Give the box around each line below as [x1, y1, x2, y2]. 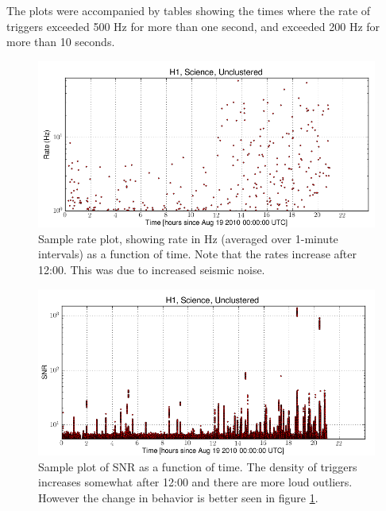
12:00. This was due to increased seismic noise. [38, 261, 265, 277]
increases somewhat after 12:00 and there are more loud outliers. [38, 474, 353, 490]
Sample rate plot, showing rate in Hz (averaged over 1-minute [38, 230, 338, 246]
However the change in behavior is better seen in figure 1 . [38, 489, 318, 505]
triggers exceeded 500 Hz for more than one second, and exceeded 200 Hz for [6, 17, 380, 34]
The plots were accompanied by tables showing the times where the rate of [6, 2, 371, 18]
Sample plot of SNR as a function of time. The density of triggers [38, 458, 357, 474]
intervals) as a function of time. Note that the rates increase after [38, 246, 357, 262]
